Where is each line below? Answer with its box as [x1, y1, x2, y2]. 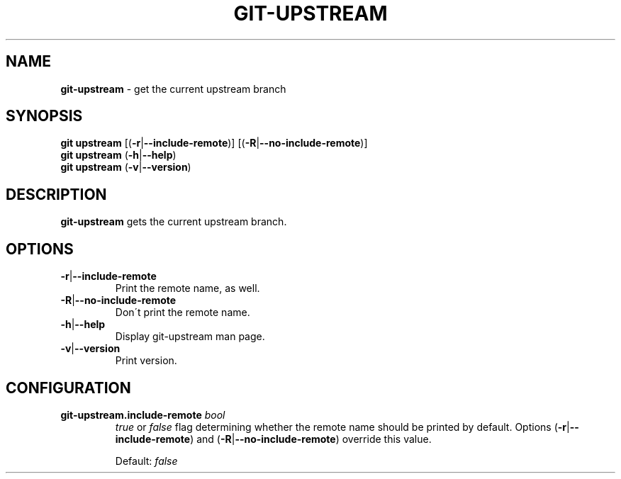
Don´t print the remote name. [115, 306, 250, 319]
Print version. [115, 354, 177, 367]
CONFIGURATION [6, 378, 131, 397]
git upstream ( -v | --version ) [60, 161, 191, 174]
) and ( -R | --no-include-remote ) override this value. [190, 432, 432, 445]
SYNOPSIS [6, 107, 83, 125]
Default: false [115, 454, 178, 467]
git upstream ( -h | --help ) [60, 149, 177, 162]
